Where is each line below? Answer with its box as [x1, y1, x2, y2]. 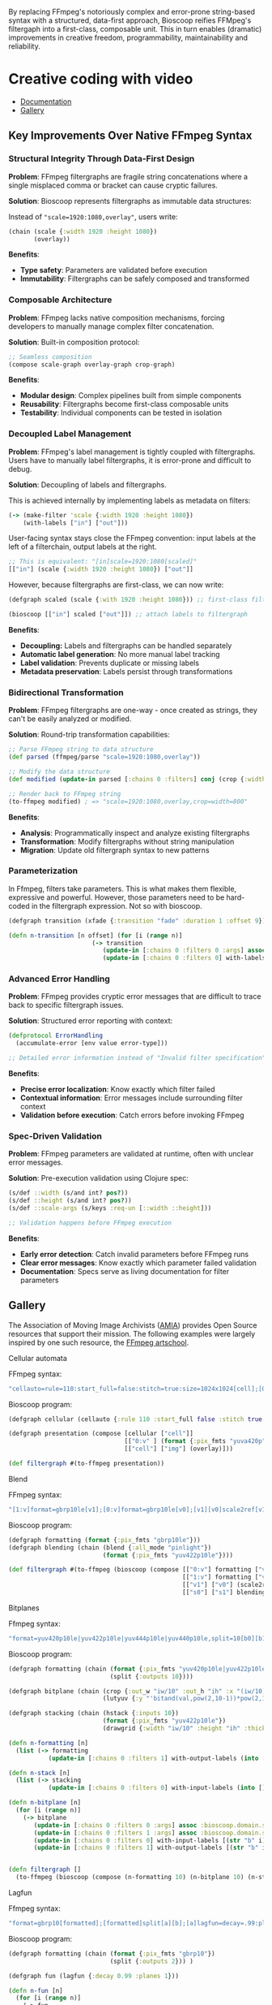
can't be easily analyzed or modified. [8, 714, 132, 724]
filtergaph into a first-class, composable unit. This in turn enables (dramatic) [8, 24, 262, 33]
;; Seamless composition [8, 352, 92, 361]
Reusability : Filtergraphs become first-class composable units [19, 400, 229, 409]
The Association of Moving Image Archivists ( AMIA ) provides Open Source [8, 1320, 257, 1330]
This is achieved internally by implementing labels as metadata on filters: [8, 495, 251, 505]
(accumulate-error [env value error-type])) [15, 1039, 168, 1048]
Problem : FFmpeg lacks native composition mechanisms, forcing [8, 313, 225, 322]
